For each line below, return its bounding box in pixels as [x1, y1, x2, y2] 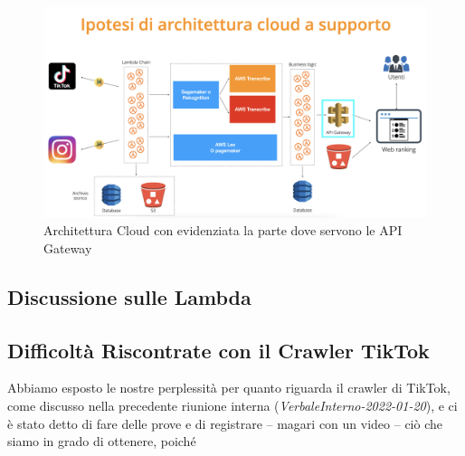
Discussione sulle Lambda [7, 282, 251, 310]
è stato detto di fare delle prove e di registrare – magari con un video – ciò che [7, 413, 442, 432]
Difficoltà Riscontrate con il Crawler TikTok [7, 336, 430, 364]
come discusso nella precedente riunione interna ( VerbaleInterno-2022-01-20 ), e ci [7, 396, 458, 415]
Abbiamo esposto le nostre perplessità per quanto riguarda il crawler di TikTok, [7, 378, 451, 397]
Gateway [43, 238, 92, 257]
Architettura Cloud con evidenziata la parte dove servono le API [43, 221, 403, 240]
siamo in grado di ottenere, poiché [7, 432, 196, 451]
